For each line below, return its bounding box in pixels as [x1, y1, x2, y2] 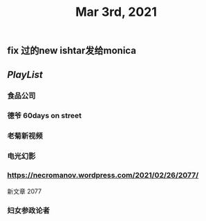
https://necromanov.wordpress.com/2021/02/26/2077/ [7, 171, 199, 180]
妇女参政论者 [7, 206, 50, 215]
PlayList [7, 68, 43, 80]
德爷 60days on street [7, 111, 82, 121]
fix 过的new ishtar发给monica [7, 45, 137, 57]
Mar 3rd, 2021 [75, 4, 158, 20]
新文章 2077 [7, 187, 42, 195]
